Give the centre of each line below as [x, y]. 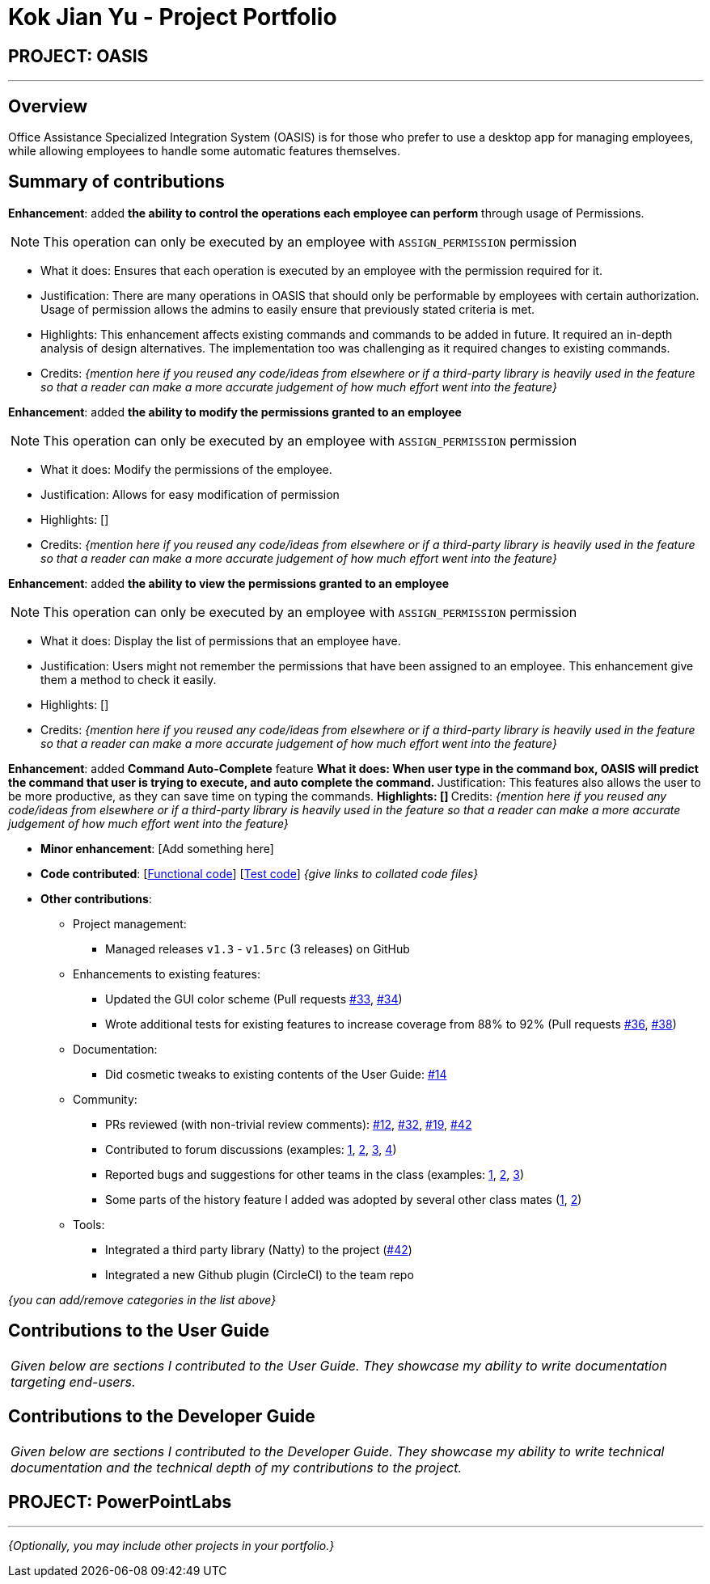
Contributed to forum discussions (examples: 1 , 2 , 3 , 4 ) [251, 1149]
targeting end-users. [73, 1381]
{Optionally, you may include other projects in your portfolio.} [171, 1546]
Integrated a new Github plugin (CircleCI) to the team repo [260, 1274]
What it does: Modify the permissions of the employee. [186, 469]
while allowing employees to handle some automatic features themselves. [204, 151]
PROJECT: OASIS [78, 56]
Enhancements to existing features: [167, 974]
